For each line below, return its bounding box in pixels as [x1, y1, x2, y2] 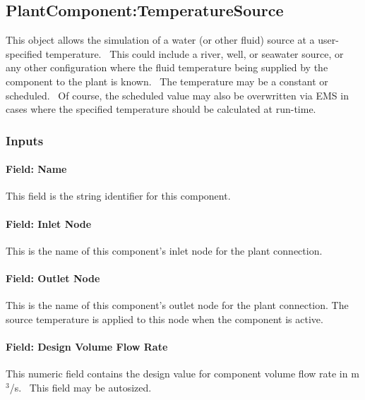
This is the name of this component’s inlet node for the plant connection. [6, 243, 323, 257]
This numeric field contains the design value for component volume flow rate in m [6, 366, 359, 381]
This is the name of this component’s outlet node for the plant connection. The [6, 298, 349, 313]
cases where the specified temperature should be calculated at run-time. [6, 102, 316, 116]
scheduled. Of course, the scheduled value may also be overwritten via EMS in [6, 87, 349, 102]
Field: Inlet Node [6, 216, 92, 231]
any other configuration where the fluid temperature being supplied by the [6, 60, 328, 75]
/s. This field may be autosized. [9, 380, 152, 394]
